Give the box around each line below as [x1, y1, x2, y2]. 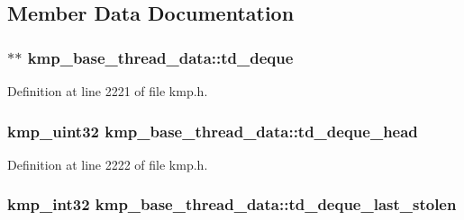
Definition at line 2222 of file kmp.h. [7, 154, 208, 173]
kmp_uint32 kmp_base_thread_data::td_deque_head [7, 119, 418, 142]
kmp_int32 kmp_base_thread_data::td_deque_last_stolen [7, 193, 457, 216]
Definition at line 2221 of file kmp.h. [7, 82, 208, 100]
